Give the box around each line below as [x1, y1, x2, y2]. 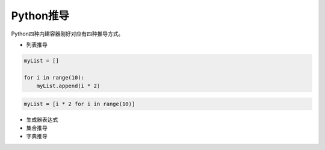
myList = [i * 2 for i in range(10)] [23, 100, 135, 107]
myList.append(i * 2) [36, 83, 101, 90]
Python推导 [11, 9, 69, 22]
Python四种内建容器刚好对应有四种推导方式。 [11, 30, 124, 37]
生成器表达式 [26, 116, 58, 123]
